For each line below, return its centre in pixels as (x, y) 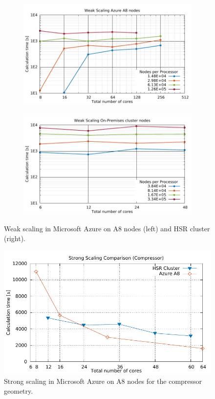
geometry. (19, 390)
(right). (15, 238)
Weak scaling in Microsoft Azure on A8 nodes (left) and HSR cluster (107, 228)
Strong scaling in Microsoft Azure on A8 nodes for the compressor (103, 381)
